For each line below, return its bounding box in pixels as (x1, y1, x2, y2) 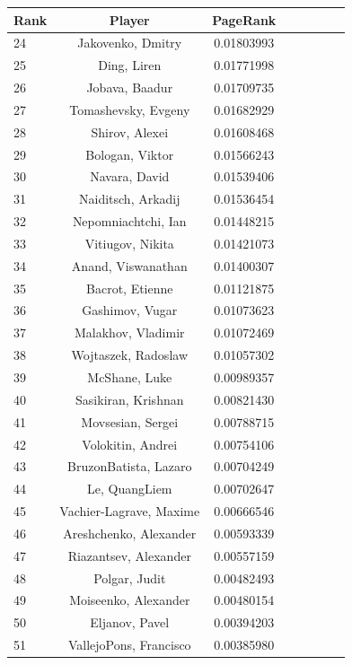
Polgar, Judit (93, 568, 166, 587)
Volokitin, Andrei (82, 434, 178, 453)
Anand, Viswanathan (71, 256, 188, 275)
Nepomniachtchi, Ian (72, 212, 187, 231)
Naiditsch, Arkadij (79, 189, 180, 208)
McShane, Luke (87, 368, 172, 386)
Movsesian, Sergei (81, 412, 179, 431)
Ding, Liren (98, 56, 162, 74)
